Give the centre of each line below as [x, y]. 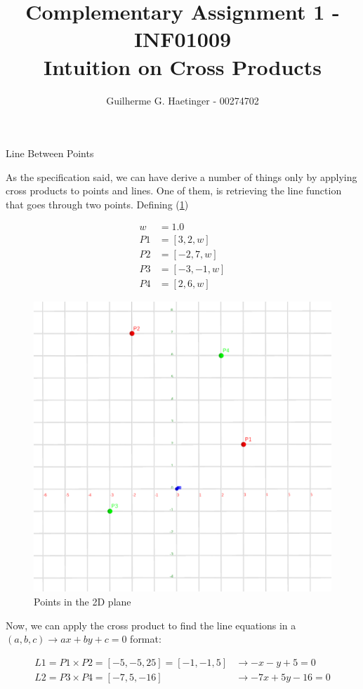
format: [146, 639]
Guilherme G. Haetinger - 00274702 [183, 100]
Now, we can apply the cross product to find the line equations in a [151, 625]
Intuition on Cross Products [183, 66]
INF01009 [183, 39]
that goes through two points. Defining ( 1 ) [97, 204]
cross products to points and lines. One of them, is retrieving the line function [174, 190]
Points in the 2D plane [82, 602]
